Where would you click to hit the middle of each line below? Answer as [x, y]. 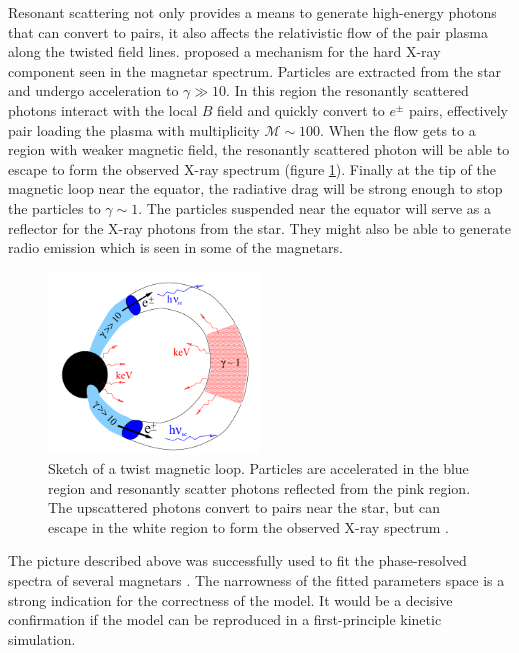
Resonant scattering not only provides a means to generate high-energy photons [252, 12]
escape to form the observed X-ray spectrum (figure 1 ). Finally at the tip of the [252, 168]
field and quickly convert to [301, 109]
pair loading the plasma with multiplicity [134, 129]
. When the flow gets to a [398, 129]
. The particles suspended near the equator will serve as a [315, 207]
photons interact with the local [103, 109]
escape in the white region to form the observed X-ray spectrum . [248, 526]
